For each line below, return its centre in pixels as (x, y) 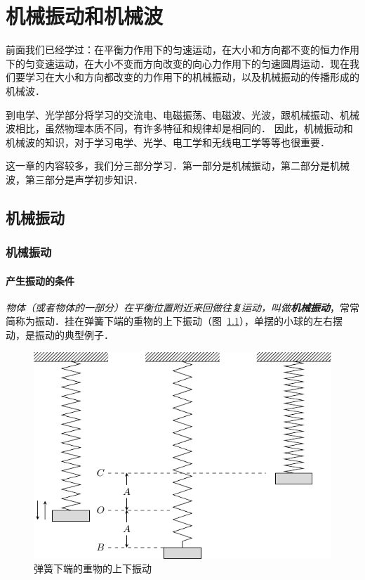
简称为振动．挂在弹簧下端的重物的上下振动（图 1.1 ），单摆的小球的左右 (169, 321)
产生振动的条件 (40, 280)
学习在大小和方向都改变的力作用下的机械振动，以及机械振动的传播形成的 (192, 77)
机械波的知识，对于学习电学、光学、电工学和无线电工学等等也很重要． (168, 142)
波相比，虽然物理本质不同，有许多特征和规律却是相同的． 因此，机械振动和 (179, 128)
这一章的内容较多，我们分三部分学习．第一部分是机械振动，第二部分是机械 (178, 166)
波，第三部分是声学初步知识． (74, 179)
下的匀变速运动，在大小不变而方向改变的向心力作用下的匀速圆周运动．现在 (178, 63)
